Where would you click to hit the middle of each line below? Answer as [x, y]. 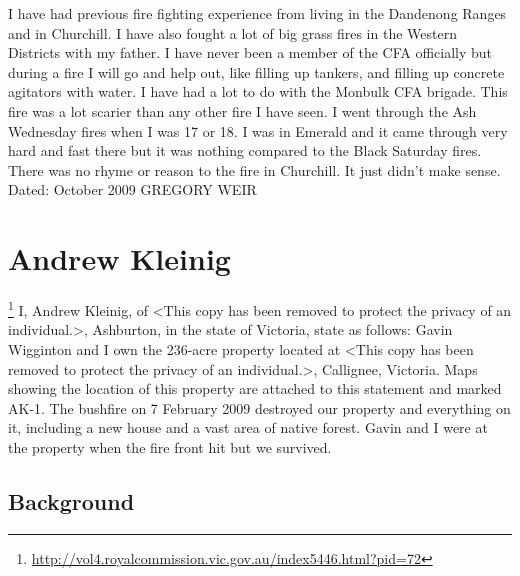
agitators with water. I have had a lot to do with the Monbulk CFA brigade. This [258, 91]
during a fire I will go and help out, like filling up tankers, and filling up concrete [256, 71]
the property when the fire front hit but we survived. [170, 446]
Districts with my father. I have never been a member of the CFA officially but [250, 52]
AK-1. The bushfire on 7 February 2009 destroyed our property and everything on [259, 407]
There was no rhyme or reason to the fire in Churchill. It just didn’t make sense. [254, 169]
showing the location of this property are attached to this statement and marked [255, 388]
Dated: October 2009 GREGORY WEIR [132, 189]
